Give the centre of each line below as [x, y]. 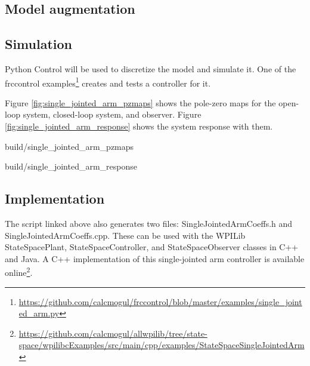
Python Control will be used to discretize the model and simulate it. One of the [151, 68]
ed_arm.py [39, 313]
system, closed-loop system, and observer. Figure [112, 114]
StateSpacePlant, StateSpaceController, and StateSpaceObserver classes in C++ [152, 247]
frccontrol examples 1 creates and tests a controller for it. [108, 82]
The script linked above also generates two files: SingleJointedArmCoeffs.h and [149, 223]
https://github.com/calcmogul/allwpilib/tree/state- [113, 333]
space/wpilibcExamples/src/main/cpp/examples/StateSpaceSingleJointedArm [162, 345]
